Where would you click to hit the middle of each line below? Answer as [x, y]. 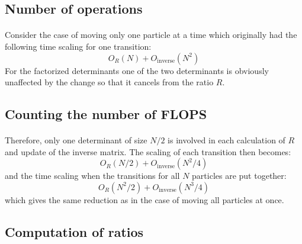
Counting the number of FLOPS [106, 114]
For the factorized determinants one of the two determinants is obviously [137, 70]
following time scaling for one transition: [78, 46]
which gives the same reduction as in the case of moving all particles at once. [144, 199]
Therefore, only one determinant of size [76, 140]
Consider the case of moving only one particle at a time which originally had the [151, 35]
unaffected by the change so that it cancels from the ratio [109, 82]
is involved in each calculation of [226, 140]
